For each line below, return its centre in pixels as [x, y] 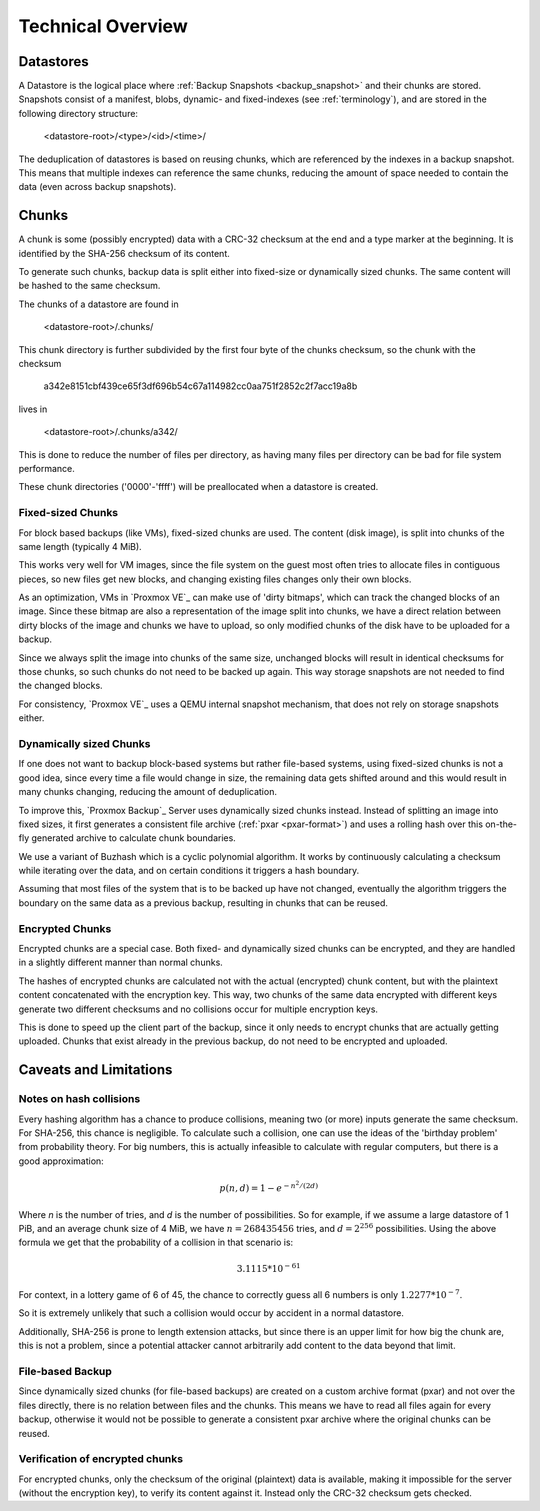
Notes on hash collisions [79, 1099]
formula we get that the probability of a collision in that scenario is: [156, 1242]
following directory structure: [78, 113]
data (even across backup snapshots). [97, 187]
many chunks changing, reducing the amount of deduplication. [147, 792]
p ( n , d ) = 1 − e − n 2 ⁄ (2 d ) [269, 1186]
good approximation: [61, 1161]
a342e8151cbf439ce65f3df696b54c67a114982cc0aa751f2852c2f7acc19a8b [200, 386]
